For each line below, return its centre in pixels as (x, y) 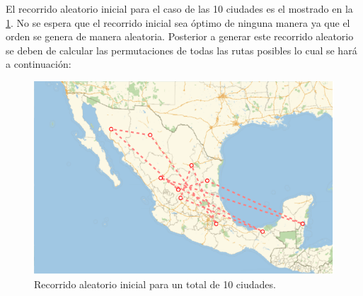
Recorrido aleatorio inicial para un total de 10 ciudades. (155, 284)
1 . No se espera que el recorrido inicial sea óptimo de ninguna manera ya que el (178, 22)
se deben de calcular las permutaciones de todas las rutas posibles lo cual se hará (181, 50)
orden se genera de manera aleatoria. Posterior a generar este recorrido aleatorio (180, 36)
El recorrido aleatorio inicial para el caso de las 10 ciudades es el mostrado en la (179, 8)
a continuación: (39, 64)
